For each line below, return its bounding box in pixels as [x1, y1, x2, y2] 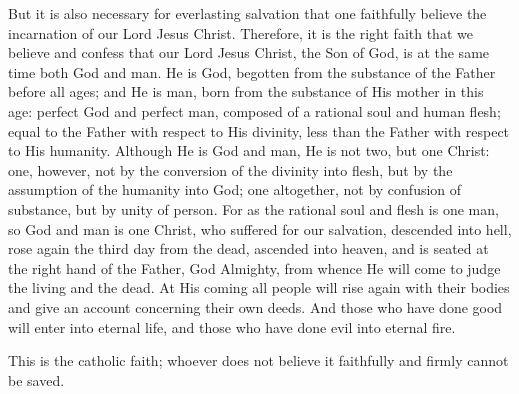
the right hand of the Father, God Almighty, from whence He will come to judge [8, 257, 501, 278]
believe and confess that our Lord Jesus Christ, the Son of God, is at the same [8, 42, 490, 63]
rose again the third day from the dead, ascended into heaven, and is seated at [8, 238, 489, 259]
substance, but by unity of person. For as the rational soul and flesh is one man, [8, 198, 499, 219]
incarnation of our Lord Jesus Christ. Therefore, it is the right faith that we [8, 22, 473, 43]
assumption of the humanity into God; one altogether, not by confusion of [8, 179, 462, 200]
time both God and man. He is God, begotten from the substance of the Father [8, 61, 496, 82]
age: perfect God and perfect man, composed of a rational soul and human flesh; [8, 100, 501, 121]
